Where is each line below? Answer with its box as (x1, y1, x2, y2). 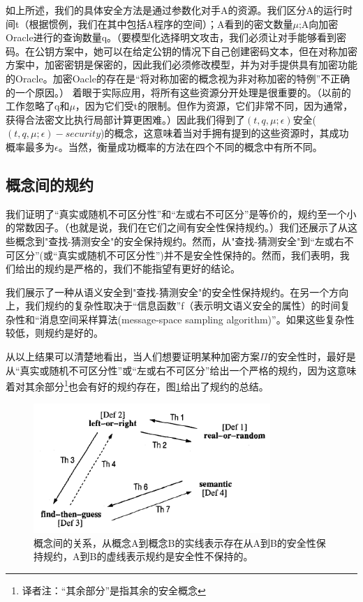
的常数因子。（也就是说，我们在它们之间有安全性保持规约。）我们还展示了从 (6, 220, 348, 235)
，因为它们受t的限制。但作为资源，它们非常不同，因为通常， (75, 98, 353, 113)
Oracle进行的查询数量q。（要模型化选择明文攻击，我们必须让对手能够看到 (6, 30, 337, 45)
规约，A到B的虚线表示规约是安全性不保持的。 (43, 549, 253, 564)
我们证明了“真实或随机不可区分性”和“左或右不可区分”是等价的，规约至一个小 (6, 206, 357, 221)
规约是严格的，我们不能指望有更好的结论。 (44, 261, 240, 276)
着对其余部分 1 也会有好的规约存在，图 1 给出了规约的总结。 (6, 377, 269, 393)
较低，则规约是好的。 (6, 325, 103, 340)
